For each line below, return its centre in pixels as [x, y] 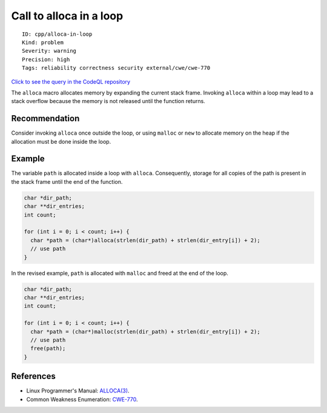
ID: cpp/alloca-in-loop [57, 34]
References [33, 376]
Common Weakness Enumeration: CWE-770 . [82, 399]
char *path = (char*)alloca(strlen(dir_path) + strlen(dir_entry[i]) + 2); [145, 240]
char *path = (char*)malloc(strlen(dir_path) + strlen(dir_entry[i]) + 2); [145, 331]
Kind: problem [43, 42]
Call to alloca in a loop [67, 16]
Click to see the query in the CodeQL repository [71, 81]
